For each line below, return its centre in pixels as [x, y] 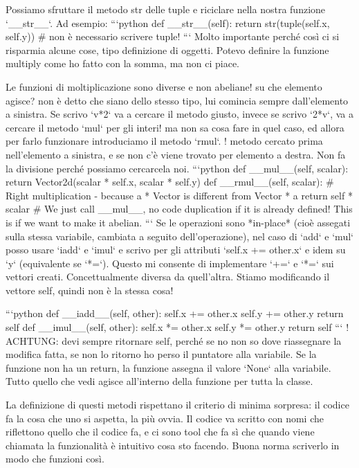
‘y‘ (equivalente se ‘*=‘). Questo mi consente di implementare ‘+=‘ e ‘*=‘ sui [170, 263]
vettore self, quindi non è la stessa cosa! [90, 290]
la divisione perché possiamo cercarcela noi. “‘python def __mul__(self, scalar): [177, 168]
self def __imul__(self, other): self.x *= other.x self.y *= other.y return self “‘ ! [177, 327]
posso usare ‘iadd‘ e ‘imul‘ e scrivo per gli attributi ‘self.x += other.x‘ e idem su [176, 250]
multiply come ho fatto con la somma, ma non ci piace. [122, 63]
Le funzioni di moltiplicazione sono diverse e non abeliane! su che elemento [164, 86]
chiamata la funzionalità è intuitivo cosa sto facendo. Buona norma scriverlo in [173, 445]
